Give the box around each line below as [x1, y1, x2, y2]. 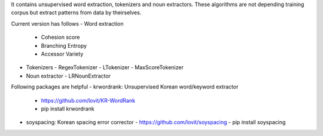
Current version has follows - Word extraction [11, 20, 124, 27]
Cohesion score [41, 33, 80, 41]
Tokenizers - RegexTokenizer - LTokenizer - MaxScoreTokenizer [26, 64, 184, 71]
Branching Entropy [41, 42, 87, 49]
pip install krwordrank [41, 105, 95, 112]
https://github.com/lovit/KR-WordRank [41, 97, 136, 104]
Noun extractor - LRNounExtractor [26, 72, 111, 79]
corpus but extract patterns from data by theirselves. [11, 9, 142, 16]
